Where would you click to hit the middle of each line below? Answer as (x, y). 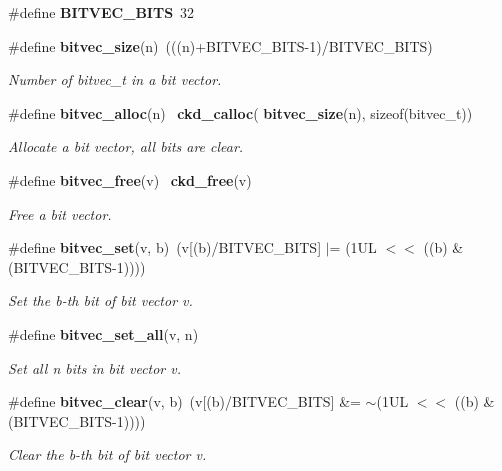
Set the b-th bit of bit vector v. (100, 300)
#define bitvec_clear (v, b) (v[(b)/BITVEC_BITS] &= (184, 401)
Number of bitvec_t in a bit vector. (115, 79)
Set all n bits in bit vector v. (95, 367)
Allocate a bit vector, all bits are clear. (126, 146)
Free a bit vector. (60, 213)
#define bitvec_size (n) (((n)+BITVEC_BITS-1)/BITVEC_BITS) (220, 45)
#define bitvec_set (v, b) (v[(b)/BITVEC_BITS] (165, 247)
